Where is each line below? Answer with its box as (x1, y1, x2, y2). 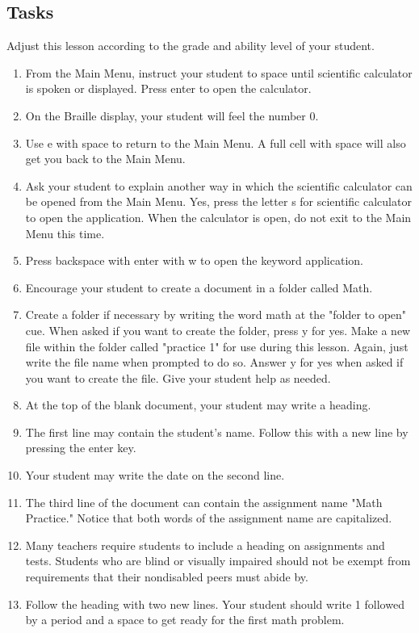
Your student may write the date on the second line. (25, 467, 285, 484)
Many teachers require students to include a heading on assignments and (25, 536, 385, 553)
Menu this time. (25, 224, 105, 241)
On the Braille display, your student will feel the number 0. (25, 107, 319, 124)
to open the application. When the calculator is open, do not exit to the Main (25, 208, 412, 225)
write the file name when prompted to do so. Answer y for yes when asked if (25, 354, 404, 371)
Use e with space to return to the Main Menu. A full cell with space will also (25, 134, 406, 151)
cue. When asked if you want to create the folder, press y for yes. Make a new (25, 321, 411, 338)
